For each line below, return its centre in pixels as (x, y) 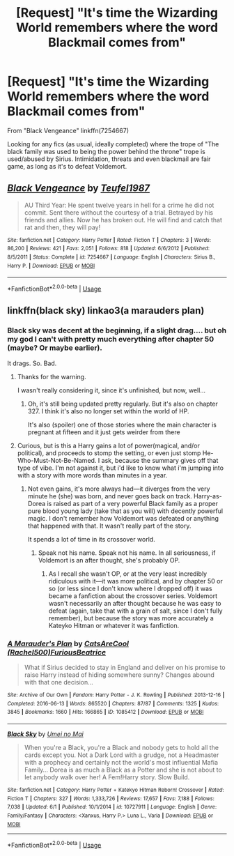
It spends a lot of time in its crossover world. (91, 539)
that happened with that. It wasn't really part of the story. (109, 526)
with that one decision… (59, 682)
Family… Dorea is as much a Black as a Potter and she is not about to (123, 770)
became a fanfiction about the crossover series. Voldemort (133, 596)
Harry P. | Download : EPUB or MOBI (51, 266)
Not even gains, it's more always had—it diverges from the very (119, 489)
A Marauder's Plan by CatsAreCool (68, 643)
